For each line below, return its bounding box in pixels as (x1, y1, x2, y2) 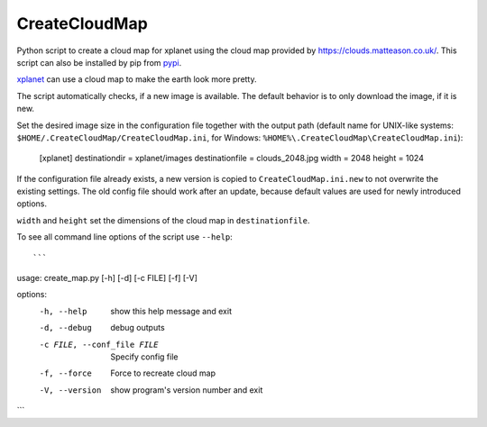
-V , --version (39, 385, 102, 395)
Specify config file (110, 351, 179, 362)
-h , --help (39, 306, 87, 316)
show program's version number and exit (110, 384, 263, 395)
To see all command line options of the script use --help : (16, 232, 234, 242)
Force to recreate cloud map (110, 368, 216, 378)
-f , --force (39, 368, 92, 378)
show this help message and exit (110, 305, 232, 316)
